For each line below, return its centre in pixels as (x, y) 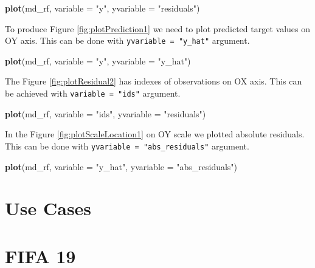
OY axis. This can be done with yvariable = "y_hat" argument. (127, 40)
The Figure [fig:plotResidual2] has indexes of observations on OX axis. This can (154, 81)
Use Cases (48, 208)
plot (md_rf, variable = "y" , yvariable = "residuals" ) (102, 8)
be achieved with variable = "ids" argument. (93, 93)
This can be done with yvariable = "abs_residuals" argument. (127, 146)
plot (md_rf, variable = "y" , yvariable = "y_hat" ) (98, 60)
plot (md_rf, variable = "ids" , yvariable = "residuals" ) (106, 113)
